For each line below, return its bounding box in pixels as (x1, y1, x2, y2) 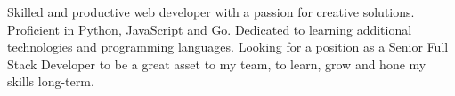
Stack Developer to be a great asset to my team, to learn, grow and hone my (7, 54, 427, 73)
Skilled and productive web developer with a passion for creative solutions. (7, 3, 415, 20)
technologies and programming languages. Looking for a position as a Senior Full (7, 37, 449, 56)
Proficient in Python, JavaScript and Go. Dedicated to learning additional (7, 20, 412, 38)
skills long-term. (7, 72, 94, 91)
